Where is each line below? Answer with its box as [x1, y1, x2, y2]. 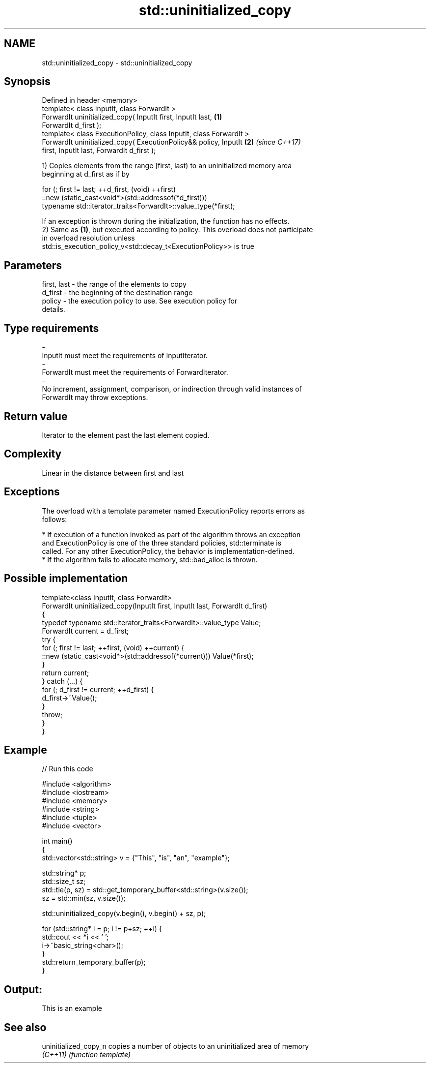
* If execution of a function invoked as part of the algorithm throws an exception [42, 530, 301, 539]
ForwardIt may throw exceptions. [42, 393, 148, 402]
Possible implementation [4, 572, 128, 585]
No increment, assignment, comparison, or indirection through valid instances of [42, 385, 302, 394]
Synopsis [4, 75, 51, 88]
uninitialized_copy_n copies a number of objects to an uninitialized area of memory [42, 1042, 309, 1051]
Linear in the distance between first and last [42, 468, 184, 477]
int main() [42, 837, 73, 846]
